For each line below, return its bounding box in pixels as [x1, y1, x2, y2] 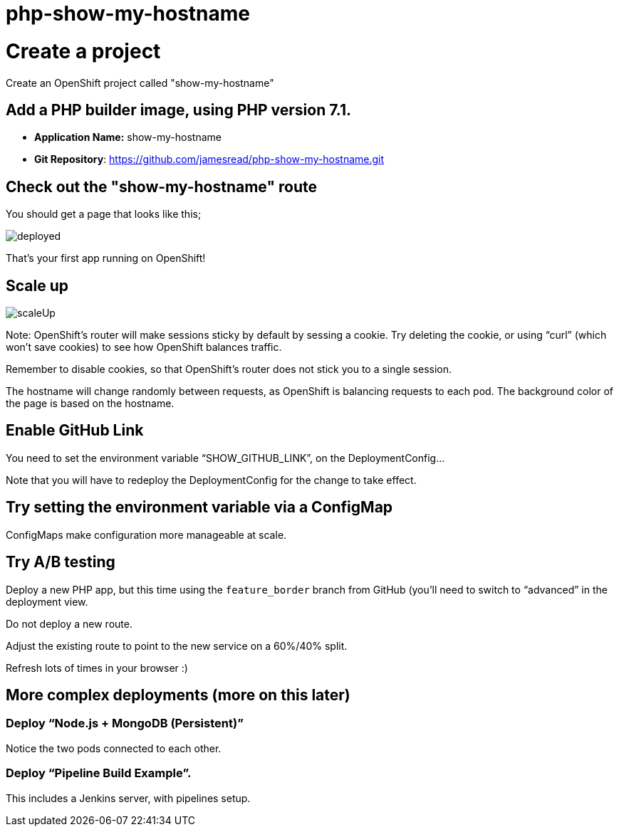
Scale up [6, 276, 68, 295]
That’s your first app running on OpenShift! [6, 252, 206, 265]
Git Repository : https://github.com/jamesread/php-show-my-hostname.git [34, 153, 385, 166]
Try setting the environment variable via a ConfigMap [6, 498, 393, 517]
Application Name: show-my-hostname [34, 131, 222, 144]
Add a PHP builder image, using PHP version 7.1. [6, 100, 351, 119]
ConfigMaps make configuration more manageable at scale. [6, 528, 287, 541]
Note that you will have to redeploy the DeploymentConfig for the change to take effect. [6, 473, 417, 486]
